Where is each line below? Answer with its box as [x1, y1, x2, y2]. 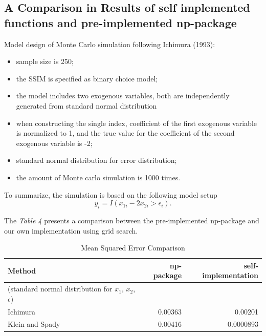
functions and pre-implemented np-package [4, 14, 237, 30]
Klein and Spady [8, 319, 60, 329]
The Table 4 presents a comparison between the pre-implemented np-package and [4, 215, 259, 225]
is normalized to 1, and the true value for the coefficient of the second [16, 128, 235, 138]
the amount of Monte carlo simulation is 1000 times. [16, 172, 181, 182]
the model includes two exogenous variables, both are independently [16, 90, 230, 101]
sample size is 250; [16, 56, 74, 67]
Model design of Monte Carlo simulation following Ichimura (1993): [4, 38, 215, 49]
